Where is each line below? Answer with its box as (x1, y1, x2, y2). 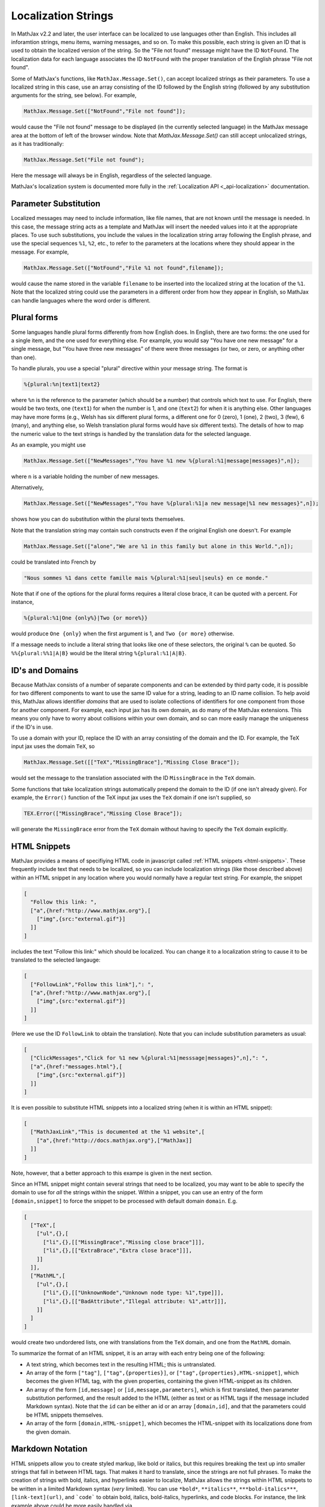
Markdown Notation (11, 1444, 88, 1454)
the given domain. (26, 1428, 71, 1435)
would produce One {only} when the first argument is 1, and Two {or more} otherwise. (11, 630, 235, 637)
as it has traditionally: (11, 140, 64, 148)
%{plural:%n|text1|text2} (23, 381, 101, 388)
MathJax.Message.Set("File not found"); (23, 157, 144, 163)
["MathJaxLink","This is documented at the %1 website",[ (30, 1128, 205, 1136)
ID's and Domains (11, 665, 79, 675)
